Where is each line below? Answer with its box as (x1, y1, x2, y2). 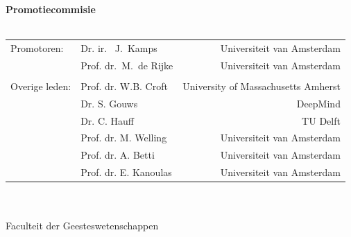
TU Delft (302, 113, 341, 128)
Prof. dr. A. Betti (80, 148, 155, 162)
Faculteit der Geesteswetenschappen (6, 218, 159, 233)
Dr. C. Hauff (80, 113, 135, 128)
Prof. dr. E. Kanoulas (80, 165, 172, 179)
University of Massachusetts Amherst (182, 78, 341, 93)
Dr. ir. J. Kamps (80, 40, 157, 55)
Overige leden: (10, 78, 71, 93)
